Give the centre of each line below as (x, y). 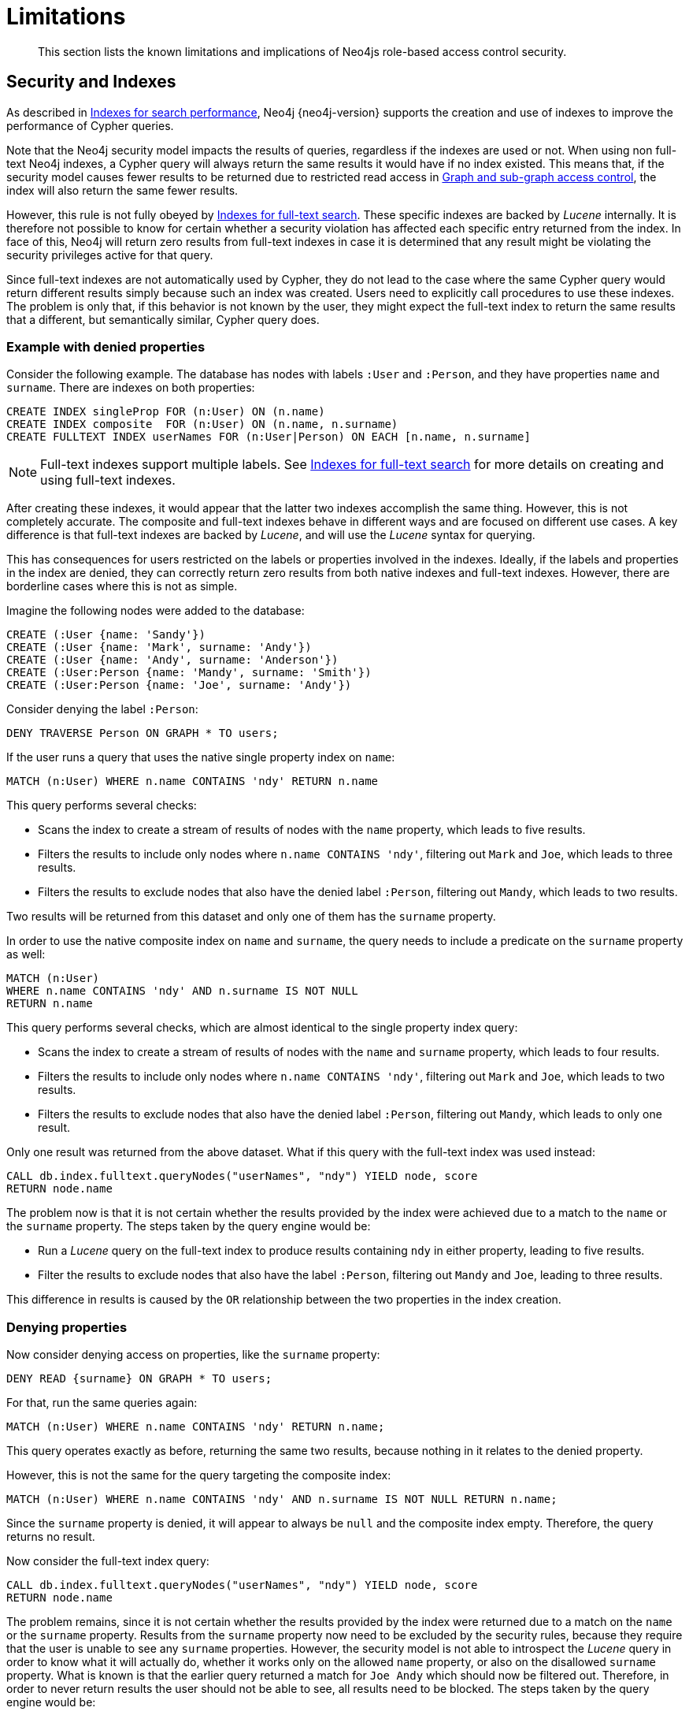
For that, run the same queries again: (102, 1403)
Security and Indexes (91, 82)
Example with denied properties (106, 346)
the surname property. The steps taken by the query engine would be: (189, 1226)
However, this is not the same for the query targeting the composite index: (199, 1475)
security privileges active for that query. (110, 255)
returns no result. (51, 1537)
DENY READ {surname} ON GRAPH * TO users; (139, 1379)
